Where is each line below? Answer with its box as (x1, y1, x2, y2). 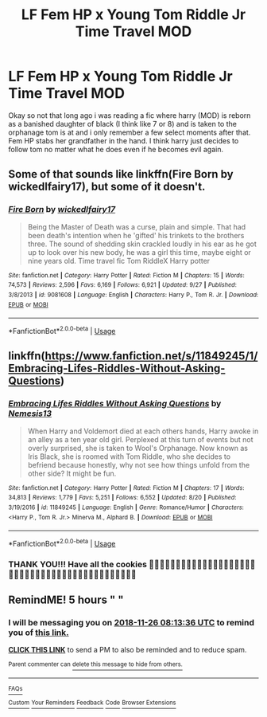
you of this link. (8, 627, 69, 638)
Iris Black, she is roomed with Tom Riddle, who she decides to (27, 452, 231, 461)
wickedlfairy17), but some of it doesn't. (8, 180, 206, 194)
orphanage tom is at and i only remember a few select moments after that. (8, 127, 251, 137)
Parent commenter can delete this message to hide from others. (8, 660, 183, 668)
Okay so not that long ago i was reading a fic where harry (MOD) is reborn (8, 110, 251, 120)
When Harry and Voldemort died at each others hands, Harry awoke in (27, 426, 259, 436)
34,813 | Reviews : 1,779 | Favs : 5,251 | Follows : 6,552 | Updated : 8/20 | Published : (8, 494, 237, 502)
